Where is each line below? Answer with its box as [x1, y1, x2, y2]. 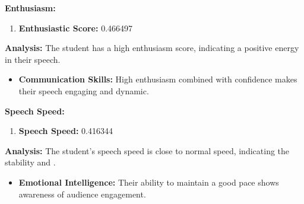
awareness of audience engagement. [18, 187, 146, 200]
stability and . [5, 156, 56, 168]
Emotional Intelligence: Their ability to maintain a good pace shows [18, 176, 279, 188]
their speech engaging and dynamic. [18, 84, 149, 97]
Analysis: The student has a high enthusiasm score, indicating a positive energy [5, 42, 299, 54]
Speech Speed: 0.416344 [18, 125, 113, 137]
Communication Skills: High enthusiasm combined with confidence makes [18, 73, 297, 85]
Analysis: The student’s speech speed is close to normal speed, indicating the [5, 144, 290, 157]
